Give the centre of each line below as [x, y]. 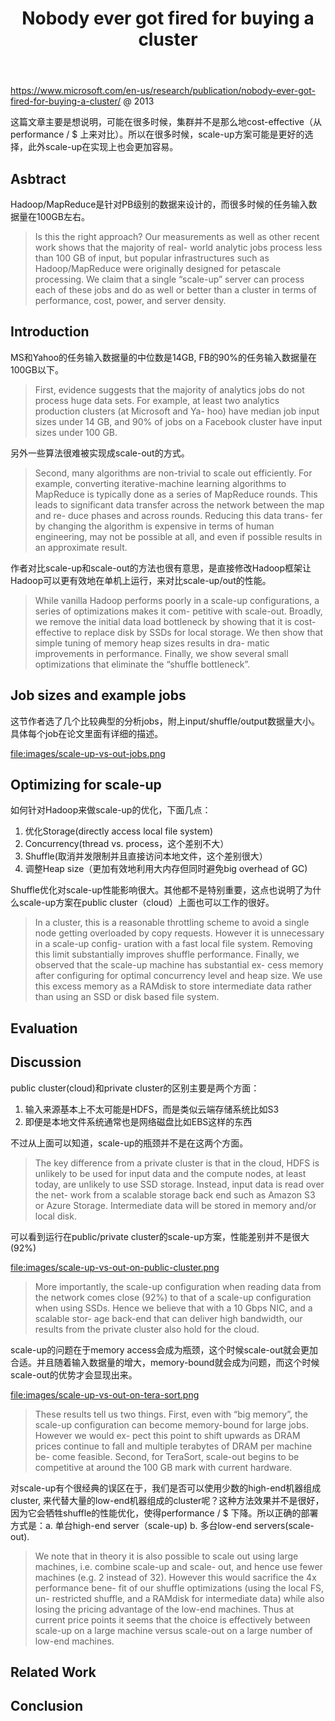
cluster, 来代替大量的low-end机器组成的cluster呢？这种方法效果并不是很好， [167, 1500]
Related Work [53, 1672]
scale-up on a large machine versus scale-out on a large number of [173, 1630]
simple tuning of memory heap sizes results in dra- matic [152, 643]
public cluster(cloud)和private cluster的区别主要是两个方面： [135, 1088]
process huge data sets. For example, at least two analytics [157, 400]
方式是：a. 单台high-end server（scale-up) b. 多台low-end [131, 1525]
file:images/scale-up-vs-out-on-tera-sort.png [105, 1394]
